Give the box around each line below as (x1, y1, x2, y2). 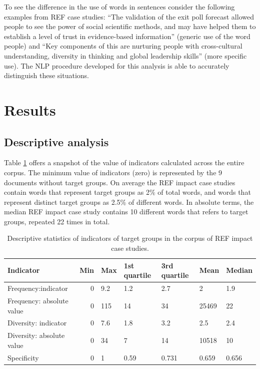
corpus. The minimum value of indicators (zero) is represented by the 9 (4, 167, 222, 177)
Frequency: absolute (7, 295, 68, 305)
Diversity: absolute (7, 330, 65, 340)
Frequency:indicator (7, 283, 68, 293)
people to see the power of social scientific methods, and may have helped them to (4, 21, 256, 32)
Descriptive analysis (4, 134, 109, 149)
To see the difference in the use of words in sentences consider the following (4, 2, 235, 12)
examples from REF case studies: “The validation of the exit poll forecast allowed (4, 11, 254, 22)
